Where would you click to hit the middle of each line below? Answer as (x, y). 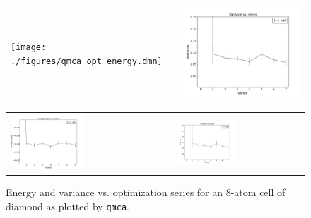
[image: (29, 48)
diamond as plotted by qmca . (68, 206)
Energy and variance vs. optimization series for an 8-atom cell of (146, 192)
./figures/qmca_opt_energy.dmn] (87, 61)
